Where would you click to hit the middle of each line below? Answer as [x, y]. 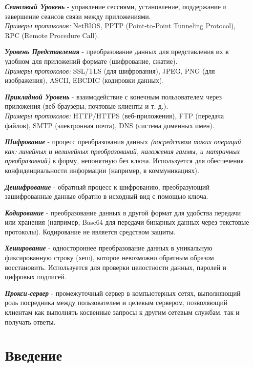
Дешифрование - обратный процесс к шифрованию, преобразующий [107, 186]
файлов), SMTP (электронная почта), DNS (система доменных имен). [110, 125]
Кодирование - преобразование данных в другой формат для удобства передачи [123, 212]
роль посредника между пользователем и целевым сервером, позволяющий [116, 302]
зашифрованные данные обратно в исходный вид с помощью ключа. [106, 196]
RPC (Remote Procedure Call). [52, 35]
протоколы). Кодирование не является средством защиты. [90, 231]
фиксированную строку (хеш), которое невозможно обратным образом [109, 258]
